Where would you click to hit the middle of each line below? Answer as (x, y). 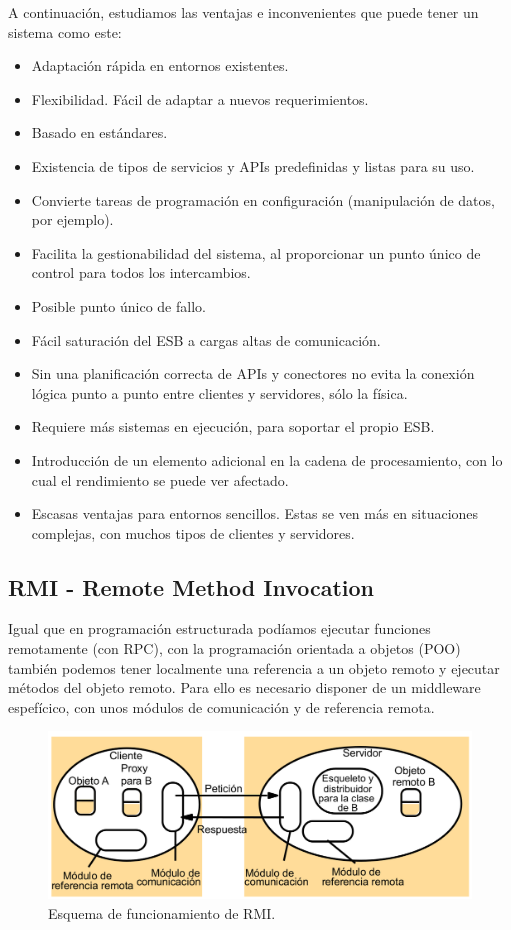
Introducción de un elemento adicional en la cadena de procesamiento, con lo (267, 459)
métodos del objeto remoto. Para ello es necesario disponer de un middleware (244, 687)
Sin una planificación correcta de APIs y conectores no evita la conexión (253, 373)
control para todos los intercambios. (141, 272)
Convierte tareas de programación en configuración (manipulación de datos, (263, 199)
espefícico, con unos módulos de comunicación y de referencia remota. (221, 706)
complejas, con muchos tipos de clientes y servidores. (193, 532)
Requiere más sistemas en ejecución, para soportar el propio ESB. (233, 426)
